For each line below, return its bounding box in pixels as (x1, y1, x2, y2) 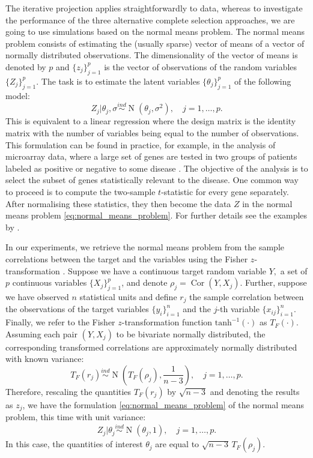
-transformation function (121, 316, 213, 328)
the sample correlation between (189, 290, 304, 303)
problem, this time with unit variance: (5, 411, 146, 423)
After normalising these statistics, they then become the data (5, 197, 231, 209)
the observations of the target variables (5, 303, 149, 315)
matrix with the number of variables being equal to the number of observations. (5, 126, 299, 139)
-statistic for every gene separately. (161, 185, 289, 197)
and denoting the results (210, 385, 300, 397)
